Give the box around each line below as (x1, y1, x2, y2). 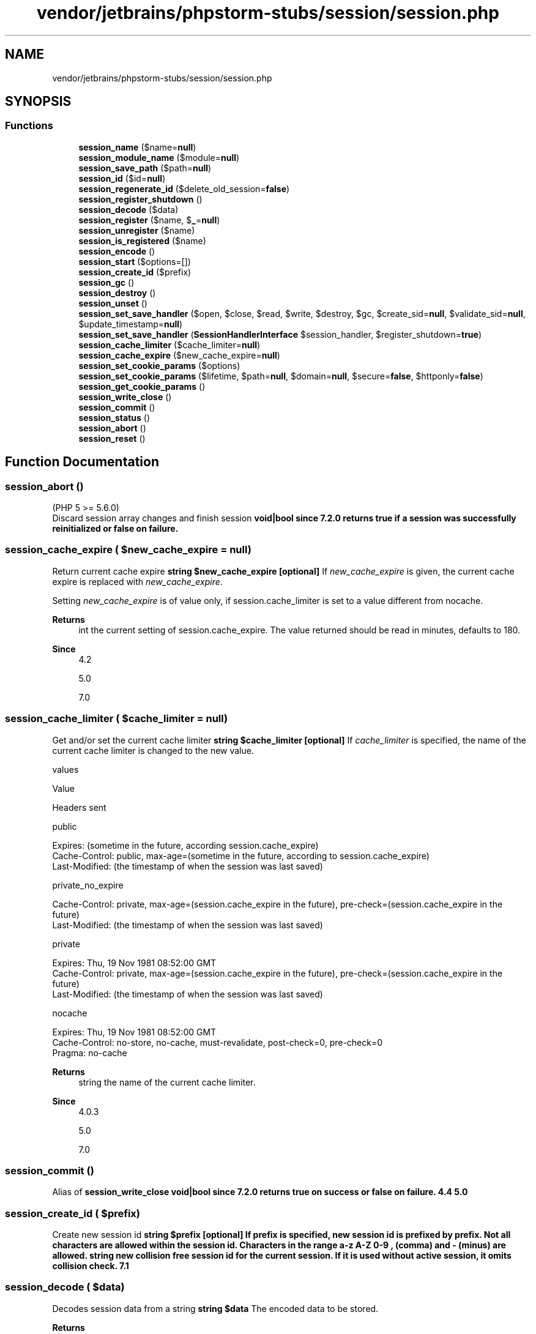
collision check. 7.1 (52, 1261, 129, 1272)
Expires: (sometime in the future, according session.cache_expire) (52, 840, 319, 851)
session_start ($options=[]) (78, 256, 191, 267)
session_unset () (78, 297, 147, 308)
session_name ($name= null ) (78, 141, 196, 152)
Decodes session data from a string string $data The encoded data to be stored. (52, 1303, 379, 1314)
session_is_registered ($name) (78, 235, 206, 246)
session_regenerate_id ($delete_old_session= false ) (78, 183, 290, 194)
